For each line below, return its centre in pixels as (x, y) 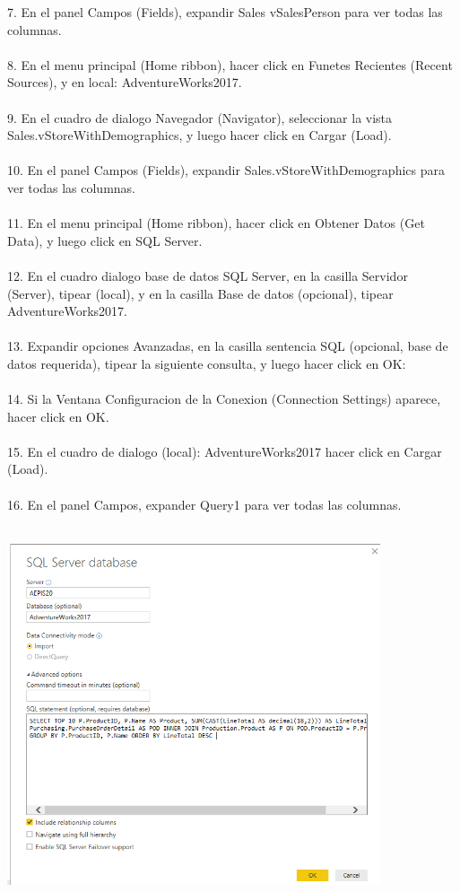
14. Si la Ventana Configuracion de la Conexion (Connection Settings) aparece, (224, 399)
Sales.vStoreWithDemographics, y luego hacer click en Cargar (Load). (200, 135)
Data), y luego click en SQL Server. (105, 240)
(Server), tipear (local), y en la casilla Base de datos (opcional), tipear (200, 293)
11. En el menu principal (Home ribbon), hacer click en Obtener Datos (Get (216, 223)
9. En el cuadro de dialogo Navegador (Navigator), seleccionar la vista (200, 117)
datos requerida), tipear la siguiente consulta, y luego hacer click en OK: (207, 363)
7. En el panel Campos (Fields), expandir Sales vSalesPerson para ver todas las (225, 12)
